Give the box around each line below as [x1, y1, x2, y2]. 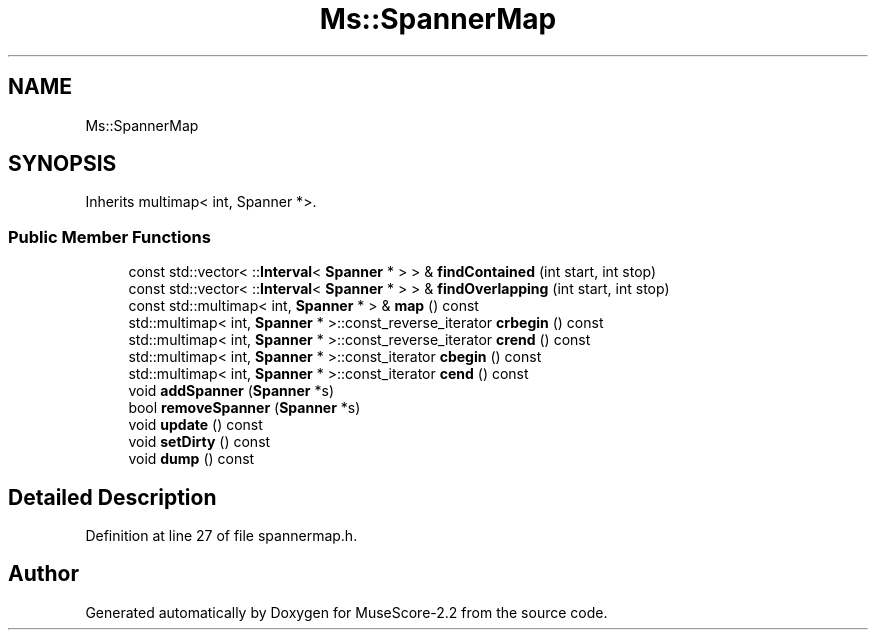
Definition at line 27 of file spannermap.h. [85, 527, 358, 545]
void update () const [128, 416, 263, 434]
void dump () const [128, 450, 255, 468]
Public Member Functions [8, 226, 211, 247]
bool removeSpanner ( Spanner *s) [128, 399, 361, 417]
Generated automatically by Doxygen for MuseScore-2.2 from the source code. [85, 603, 608, 621]
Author [8, 561, 79, 587]
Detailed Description [8, 484, 217, 510]
